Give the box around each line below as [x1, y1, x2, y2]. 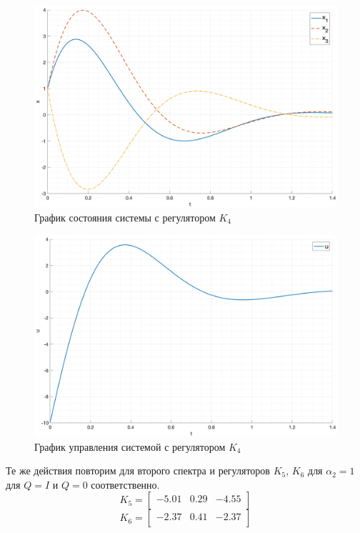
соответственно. [91, 477, 160, 492]
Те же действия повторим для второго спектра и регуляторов [6, 463, 270, 478]
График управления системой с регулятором [34, 439, 226, 454]
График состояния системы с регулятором [34, 209, 216, 224]
